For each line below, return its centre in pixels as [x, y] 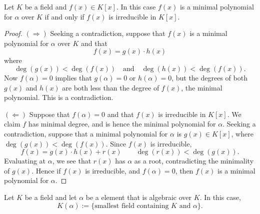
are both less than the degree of [111, 87]
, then [184, 170]
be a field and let [51, 197]
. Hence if [46, 170]
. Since [116, 143]
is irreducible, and [112, 170]
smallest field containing [132, 206]
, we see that [72, 161]
